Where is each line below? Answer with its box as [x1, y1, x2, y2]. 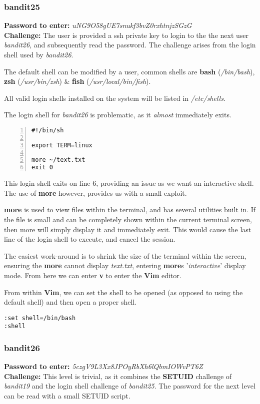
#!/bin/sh [31, 126, 64, 134]
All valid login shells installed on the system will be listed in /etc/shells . [4, 92, 225, 103]
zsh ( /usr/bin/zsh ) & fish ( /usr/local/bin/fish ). [4, 76, 151, 86]
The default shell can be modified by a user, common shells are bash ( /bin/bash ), [4, 66, 255, 76]
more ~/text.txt [31, 156, 85, 164]
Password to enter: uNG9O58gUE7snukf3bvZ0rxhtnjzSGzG [4, 20, 192, 30]
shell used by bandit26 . [4, 49, 73, 59]
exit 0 [31, 164, 53, 171]
